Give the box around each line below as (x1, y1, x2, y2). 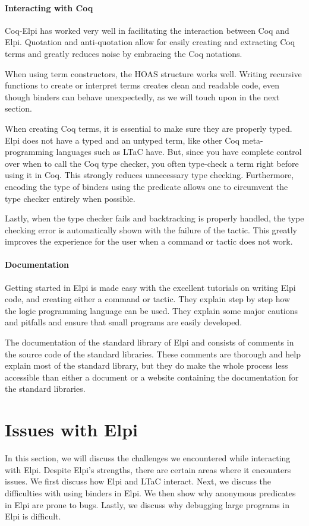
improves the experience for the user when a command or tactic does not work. (5, 235, 293, 248)
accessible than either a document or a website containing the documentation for (5, 370, 299, 383)
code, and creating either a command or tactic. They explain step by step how (5, 293, 291, 305)
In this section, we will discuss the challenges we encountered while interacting (5, 452, 291, 464)
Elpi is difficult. (5, 510, 61, 522)
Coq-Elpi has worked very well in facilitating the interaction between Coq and (5, 24, 289, 36)
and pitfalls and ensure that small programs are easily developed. (5, 316, 242, 328)
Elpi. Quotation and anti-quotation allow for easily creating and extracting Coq (5, 36, 295, 48)
